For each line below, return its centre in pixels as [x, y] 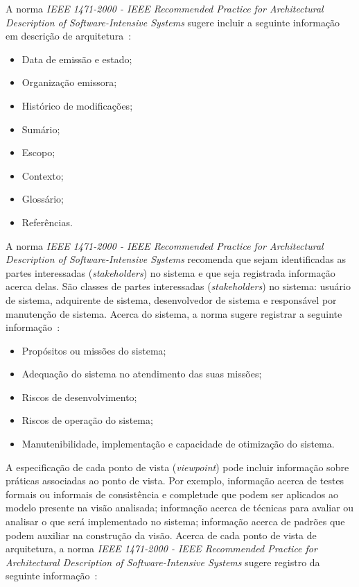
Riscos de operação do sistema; [87, 420]
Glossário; [43, 199]
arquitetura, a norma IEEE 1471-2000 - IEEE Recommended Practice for [161, 548]
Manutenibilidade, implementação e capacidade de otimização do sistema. [178, 444]
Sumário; [41, 129]
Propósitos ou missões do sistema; [94, 350]
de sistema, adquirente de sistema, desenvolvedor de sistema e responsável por [171, 299]
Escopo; [38, 152]
